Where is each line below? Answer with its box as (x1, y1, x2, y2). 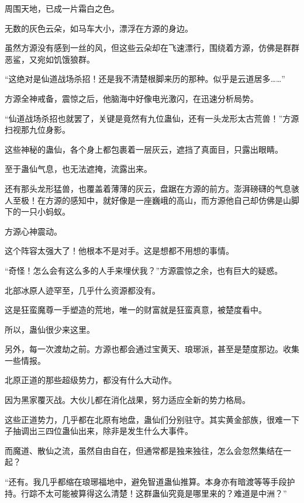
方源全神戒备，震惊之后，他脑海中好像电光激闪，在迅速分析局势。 (5, 92, 258, 104)
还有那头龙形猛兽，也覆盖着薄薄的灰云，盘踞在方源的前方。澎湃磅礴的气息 (5, 182, 291, 194)
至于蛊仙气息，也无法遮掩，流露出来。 (5, 163, 152, 175)
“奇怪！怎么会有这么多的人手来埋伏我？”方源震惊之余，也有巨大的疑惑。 (5, 264, 283, 276)
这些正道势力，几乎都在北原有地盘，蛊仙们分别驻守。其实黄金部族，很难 (5, 413, 283, 425)
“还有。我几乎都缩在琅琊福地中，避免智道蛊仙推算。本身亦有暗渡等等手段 (5, 476, 287, 488)
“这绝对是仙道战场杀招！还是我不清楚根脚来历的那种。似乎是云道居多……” (5, 73, 285, 85)
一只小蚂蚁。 (20, 205, 70, 218)
